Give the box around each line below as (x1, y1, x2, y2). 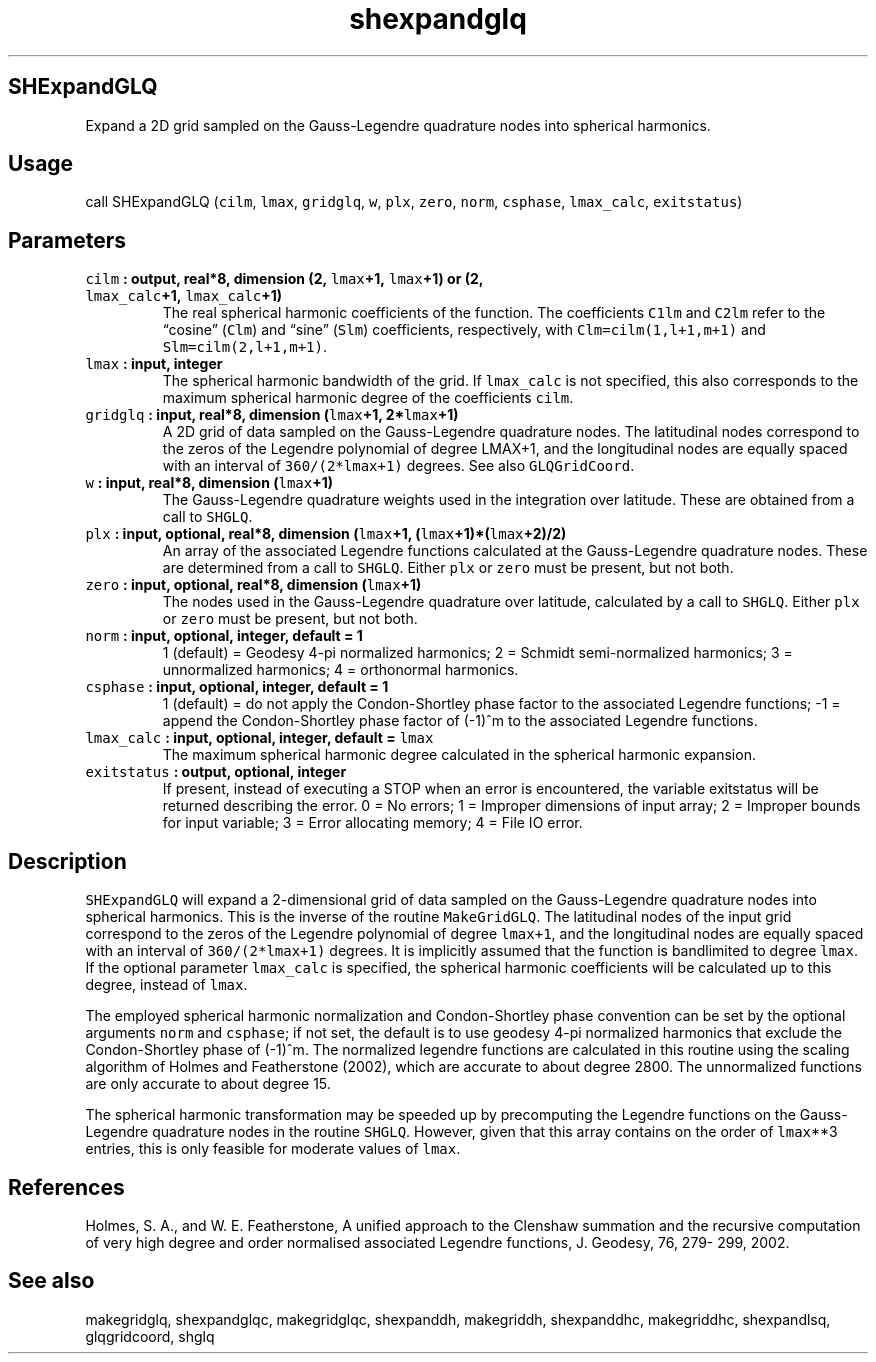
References (8, 1174, 125, 1200)
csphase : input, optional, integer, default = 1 (85, 678, 389, 696)
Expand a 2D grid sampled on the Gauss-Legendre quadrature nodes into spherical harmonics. (85, 116, 711, 134)
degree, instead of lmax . (85, 976, 248, 994)
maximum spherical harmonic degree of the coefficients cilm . (162, 389, 574, 407)
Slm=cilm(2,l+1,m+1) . (162, 338, 327, 356)
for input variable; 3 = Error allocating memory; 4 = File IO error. (162, 814, 583, 832)
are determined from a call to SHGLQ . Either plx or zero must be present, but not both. (162, 559, 734, 577)
